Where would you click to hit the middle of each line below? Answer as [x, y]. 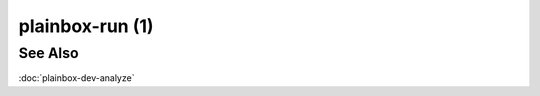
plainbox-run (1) [86, 26]
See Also [48, 53]
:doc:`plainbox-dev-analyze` [76, 78]
